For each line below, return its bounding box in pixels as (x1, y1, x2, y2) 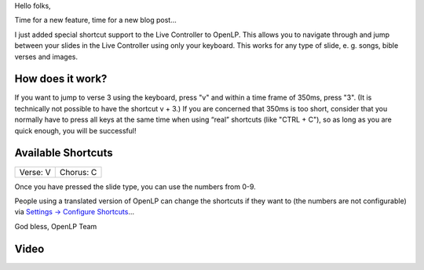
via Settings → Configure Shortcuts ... (14, 207, 135, 217)
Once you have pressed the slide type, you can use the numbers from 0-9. (14, 181, 257, 192)
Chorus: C (59, 166, 97, 177)
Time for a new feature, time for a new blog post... (14, 16, 177, 25)
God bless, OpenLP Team (14, 221, 97, 231)
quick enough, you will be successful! (14, 126, 137, 135)
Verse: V (19, 166, 51, 177)
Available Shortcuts (14, 146, 113, 160)
